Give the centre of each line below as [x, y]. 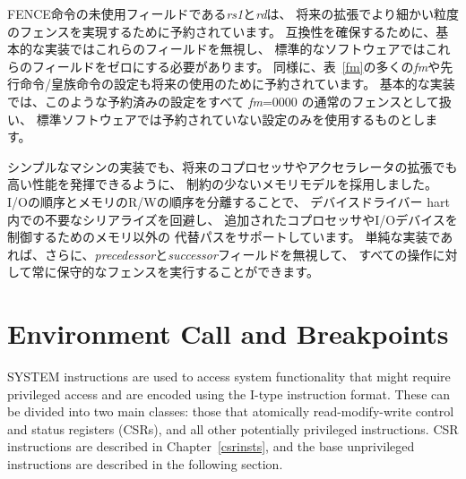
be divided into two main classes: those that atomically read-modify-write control [231, 411]
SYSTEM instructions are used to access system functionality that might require [229, 376]
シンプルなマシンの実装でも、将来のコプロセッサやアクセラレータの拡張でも [233, 166]
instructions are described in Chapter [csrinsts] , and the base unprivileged [211, 446]
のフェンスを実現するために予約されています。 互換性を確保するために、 [222, 31]
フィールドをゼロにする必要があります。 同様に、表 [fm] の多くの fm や [236, 66]
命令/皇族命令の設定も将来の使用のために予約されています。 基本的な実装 [237, 84]
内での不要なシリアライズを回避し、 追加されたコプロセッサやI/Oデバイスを [233, 219]
